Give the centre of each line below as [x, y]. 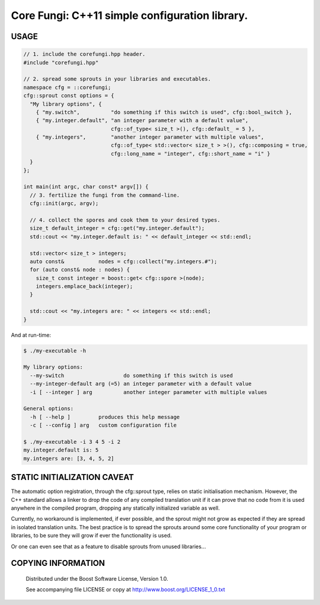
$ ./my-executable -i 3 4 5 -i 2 [72, 442]
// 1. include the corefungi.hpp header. [84, 54]
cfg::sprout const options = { [69, 96]
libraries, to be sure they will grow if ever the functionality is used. [91, 536]
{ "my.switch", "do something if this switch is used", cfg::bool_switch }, [164, 112]
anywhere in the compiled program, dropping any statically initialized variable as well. [116, 508]
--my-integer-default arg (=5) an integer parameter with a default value [141, 384]
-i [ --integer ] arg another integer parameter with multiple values [149, 392]
